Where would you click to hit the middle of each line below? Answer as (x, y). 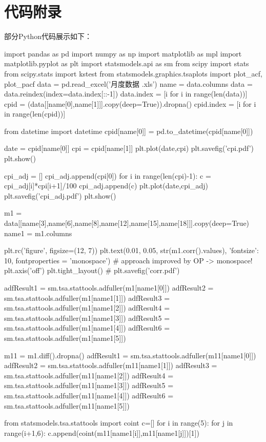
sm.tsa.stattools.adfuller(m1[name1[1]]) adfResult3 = (87, 297)
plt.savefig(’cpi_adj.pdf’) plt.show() (60, 195)
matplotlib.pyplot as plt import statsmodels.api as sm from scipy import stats (127, 63)
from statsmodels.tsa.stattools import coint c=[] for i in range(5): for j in (119, 423)
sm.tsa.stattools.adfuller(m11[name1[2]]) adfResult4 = (89, 375)
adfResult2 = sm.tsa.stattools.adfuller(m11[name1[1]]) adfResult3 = (111, 365)
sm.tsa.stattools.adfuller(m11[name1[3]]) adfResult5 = (89, 385)
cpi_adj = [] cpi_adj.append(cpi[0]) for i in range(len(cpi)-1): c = (108, 175)
